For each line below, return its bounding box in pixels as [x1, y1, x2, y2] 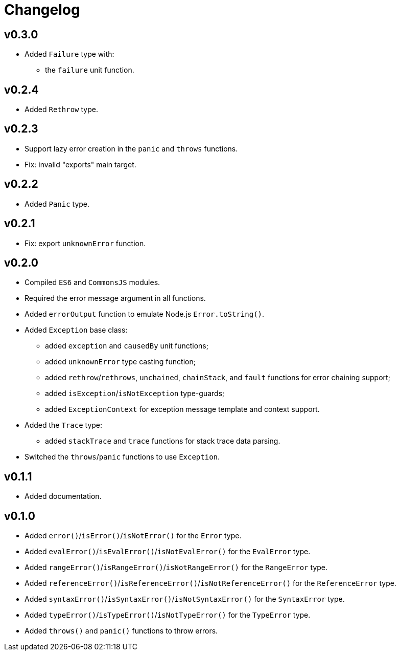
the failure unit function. [45, 65, 134, 75]
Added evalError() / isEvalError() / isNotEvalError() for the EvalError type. [25, 547, 311, 556]
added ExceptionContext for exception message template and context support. [45, 405, 320, 414]
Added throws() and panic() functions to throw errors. [25, 626, 218, 636]
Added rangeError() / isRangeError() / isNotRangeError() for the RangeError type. [25, 563, 328, 572]
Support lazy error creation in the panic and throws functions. [25, 144, 238, 153]
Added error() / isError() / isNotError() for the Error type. [25, 531, 242, 540]
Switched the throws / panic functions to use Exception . [25, 452, 220, 462]
